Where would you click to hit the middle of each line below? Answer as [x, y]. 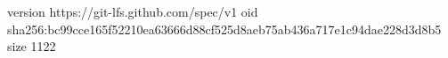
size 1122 [32, 46]
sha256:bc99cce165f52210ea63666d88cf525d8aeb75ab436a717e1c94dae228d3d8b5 [224, 29]
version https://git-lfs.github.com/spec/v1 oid [133, 11]
